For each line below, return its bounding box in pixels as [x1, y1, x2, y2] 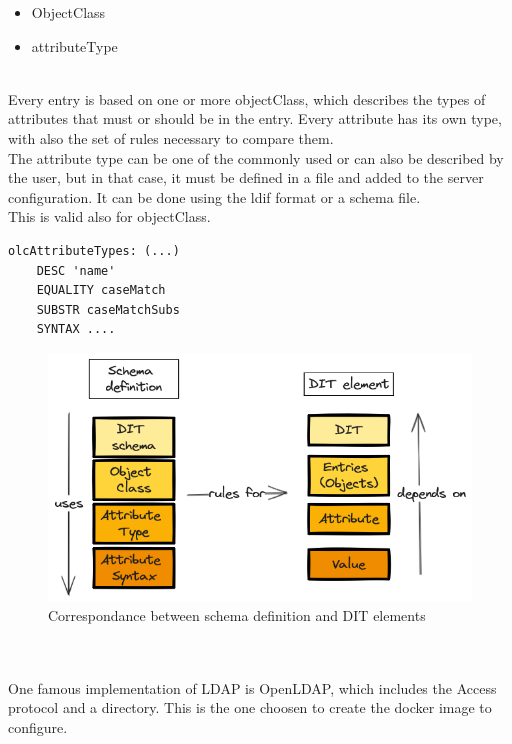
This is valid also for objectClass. [8, 206, 211, 227]
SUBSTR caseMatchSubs [36, 302, 180, 317]
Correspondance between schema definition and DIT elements [48, 604, 426, 625]
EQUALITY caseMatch [36, 283, 166, 298]
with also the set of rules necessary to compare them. [8, 127, 334, 148]
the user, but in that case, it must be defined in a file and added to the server [8, 167, 484, 188]
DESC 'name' [36, 263, 116, 278]
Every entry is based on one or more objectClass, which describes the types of [8, 88, 486, 109]
